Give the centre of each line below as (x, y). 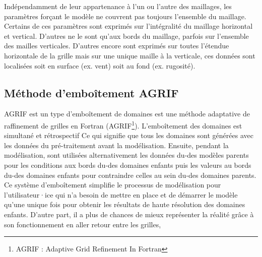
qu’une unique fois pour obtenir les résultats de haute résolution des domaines (125, 204)
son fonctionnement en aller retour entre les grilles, (83, 224)
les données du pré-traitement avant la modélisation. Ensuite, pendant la (116, 145)
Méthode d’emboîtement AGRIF (91, 92)
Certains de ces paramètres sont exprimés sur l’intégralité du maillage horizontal (128, 26)
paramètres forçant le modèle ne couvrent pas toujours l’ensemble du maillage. (125, 16)
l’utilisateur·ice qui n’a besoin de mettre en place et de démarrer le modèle (121, 194)
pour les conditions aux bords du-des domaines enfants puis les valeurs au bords (128, 165)
